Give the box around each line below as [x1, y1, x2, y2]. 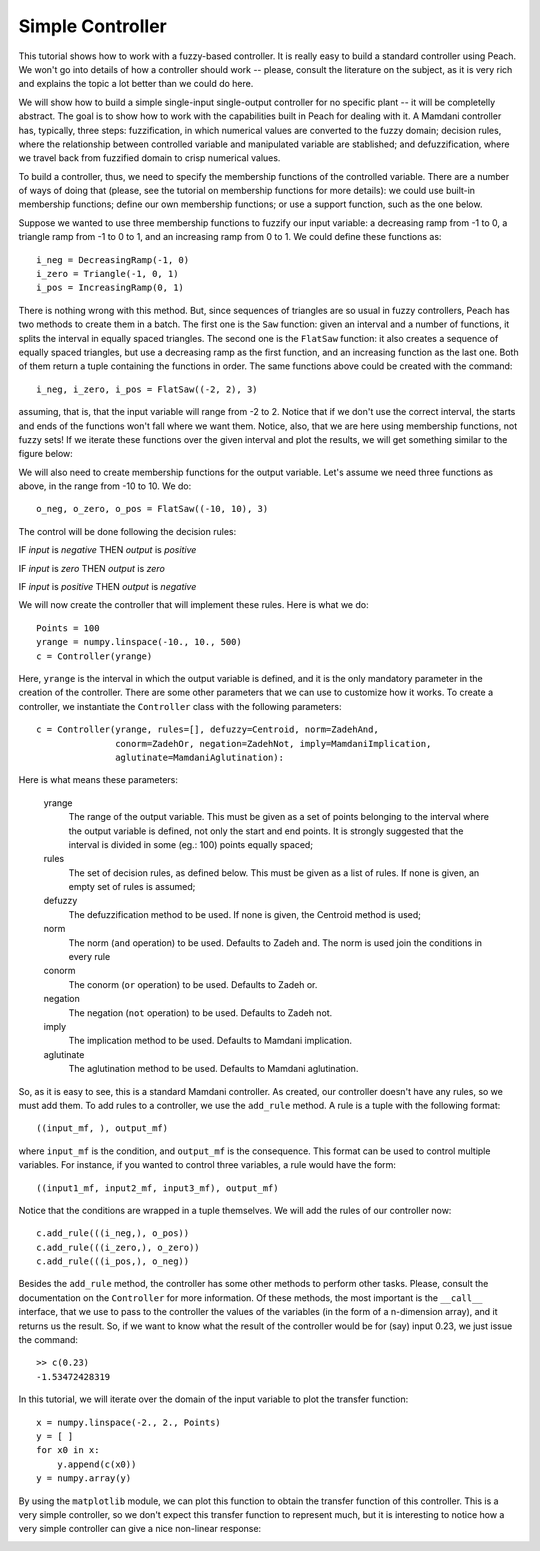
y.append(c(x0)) [56, 1458, 137, 1470]
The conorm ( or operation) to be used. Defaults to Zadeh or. [68, 978, 318, 990]
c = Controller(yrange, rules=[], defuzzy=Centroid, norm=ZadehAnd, [36, 724, 379, 735]
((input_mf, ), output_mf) [36, 1123, 169, 1134]
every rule [68, 951, 111, 963]
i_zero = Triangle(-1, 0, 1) [36, 268, 179, 280]
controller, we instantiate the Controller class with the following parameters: [18, 700, 342, 712]
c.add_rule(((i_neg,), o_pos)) [36, 1228, 190, 1239]
